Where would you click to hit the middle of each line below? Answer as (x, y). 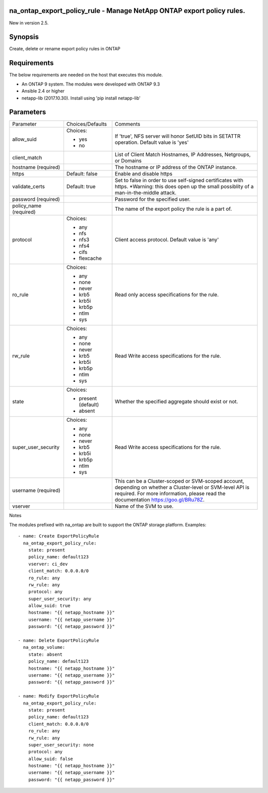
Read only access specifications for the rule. (167, 295)
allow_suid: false (51, 759)
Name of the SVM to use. (144, 506)
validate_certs (29, 186)
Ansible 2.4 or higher (43, 91)
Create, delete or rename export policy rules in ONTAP (65, 49)
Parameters (28, 112)
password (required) (36, 199)
